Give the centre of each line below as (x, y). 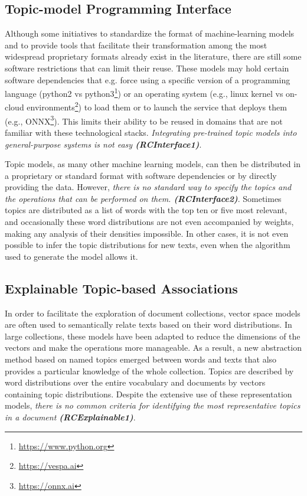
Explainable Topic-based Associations (121, 288)
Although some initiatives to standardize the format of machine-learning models (150, 33)
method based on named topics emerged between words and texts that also (141, 359)
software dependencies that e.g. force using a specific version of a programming (148, 79)
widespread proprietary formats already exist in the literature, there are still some (153, 56)
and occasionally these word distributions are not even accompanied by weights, (149, 222)
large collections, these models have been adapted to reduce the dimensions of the (153, 336)
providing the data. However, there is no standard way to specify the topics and (148, 187)
